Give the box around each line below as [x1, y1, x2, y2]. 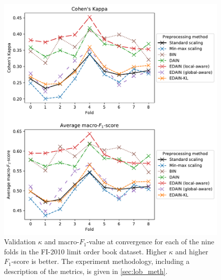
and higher [175, 246, 208, 256]
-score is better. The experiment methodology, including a [11, 256, 190, 266]
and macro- [44, 236, 79, 247]
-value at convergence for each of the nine [86, 236, 214, 247]
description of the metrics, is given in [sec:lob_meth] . [4, 265, 168, 276]
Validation [4, 236, 36, 247]
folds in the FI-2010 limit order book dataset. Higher [4, 246, 167, 256]
